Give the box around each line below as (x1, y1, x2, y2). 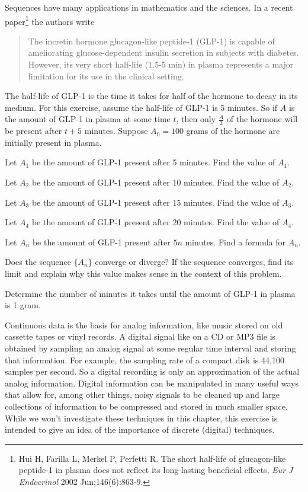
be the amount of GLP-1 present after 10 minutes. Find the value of (31, 176, 280, 189)
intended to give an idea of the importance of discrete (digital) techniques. (5, 423, 275, 436)
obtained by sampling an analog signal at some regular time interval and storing (5, 341, 296, 354)
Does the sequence (5, 255, 71, 268)
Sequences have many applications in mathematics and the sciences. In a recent (5, 1, 293, 13)
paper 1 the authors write (5, 13, 95, 27)
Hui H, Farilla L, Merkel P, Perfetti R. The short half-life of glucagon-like (18, 452, 286, 464)
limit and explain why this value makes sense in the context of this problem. (5, 267, 282, 279)
